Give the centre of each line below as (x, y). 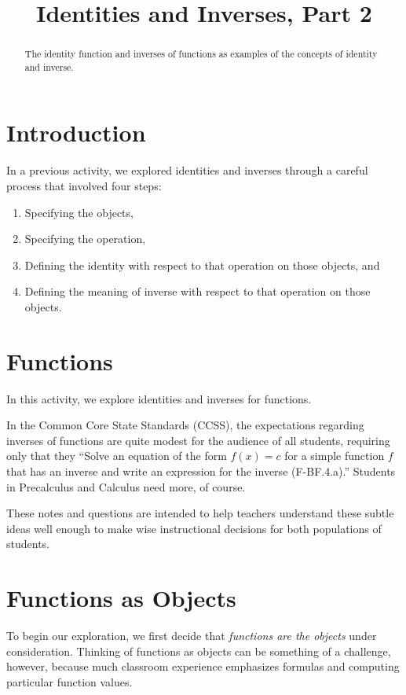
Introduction (76, 132)
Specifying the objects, (79, 212)
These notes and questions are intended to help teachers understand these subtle (200, 513)
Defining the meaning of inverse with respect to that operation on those (198, 291)
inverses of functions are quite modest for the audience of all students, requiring (198, 440)
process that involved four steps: (84, 186)
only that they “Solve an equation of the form (117, 456)
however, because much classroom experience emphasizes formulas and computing (203, 666)
